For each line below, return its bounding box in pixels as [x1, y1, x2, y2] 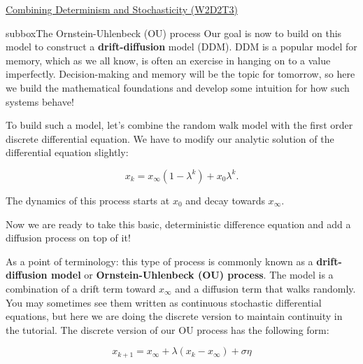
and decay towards [185, 192, 265, 207]
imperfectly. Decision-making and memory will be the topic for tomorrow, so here [6, 66, 355, 81]
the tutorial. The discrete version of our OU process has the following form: [6, 322, 329, 337]
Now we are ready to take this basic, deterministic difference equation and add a [6, 216, 351, 231]
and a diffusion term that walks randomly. [175, 281, 356, 295]
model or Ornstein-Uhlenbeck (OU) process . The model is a [50, 267, 334, 282]
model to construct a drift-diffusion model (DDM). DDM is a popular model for [6, 39, 357, 54]
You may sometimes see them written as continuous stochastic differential [6, 295, 322, 309]
